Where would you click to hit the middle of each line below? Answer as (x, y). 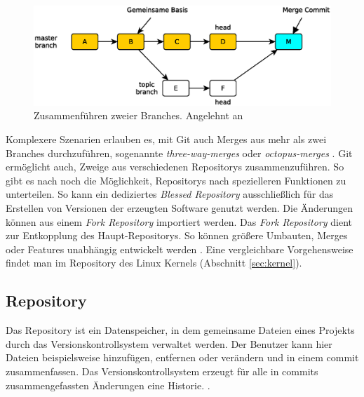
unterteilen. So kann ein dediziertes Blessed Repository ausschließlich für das (170, 194)
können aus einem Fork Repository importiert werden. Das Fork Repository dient (179, 221)
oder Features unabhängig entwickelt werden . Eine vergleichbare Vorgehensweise (180, 249)
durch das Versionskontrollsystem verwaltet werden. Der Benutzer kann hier (169, 343)
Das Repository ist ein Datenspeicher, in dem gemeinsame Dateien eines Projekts (180, 330)
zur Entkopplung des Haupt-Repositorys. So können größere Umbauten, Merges (177, 235)
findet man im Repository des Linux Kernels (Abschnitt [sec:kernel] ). (154, 263)
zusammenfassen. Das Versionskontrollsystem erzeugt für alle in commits (162, 371)
